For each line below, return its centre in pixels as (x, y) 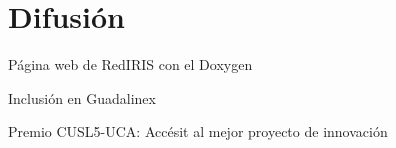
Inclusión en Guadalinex (82, 97)
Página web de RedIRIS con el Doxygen (130, 64)
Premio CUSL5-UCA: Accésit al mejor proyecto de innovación (198, 131)
